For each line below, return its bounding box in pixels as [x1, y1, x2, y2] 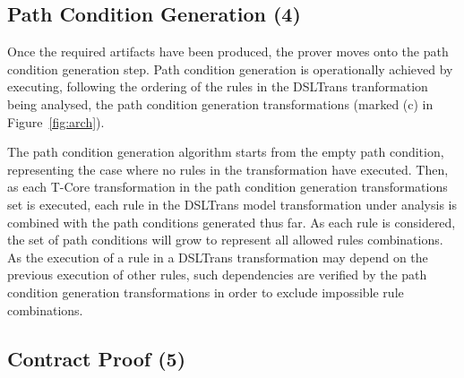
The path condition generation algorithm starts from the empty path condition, [7, 142, 444, 161]
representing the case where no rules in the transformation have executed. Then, [7, 159, 449, 178]
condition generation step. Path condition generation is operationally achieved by [7, 59, 453, 78]
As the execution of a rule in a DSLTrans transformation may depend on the [7, 247, 428, 266]
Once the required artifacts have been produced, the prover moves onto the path [7, 42, 449, 61]
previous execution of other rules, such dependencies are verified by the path [7, 265, 427, 284]
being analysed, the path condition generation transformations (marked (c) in [7, 94, 434, 113]
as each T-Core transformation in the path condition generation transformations [7, 177, 448, 196]
